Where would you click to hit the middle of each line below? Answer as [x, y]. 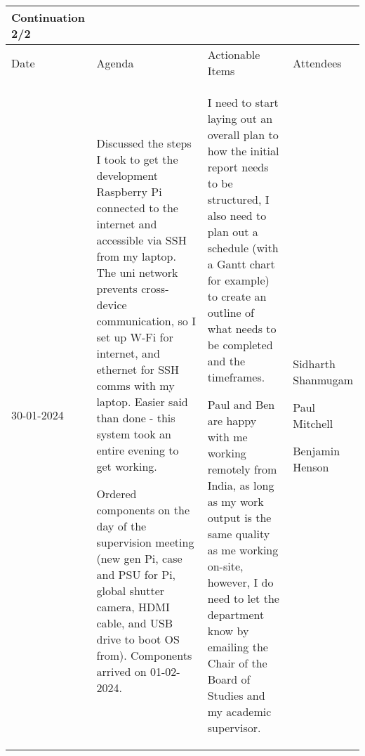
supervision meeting [145, 542]
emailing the [238, 647]
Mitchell [313, 423]
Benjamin [317, 450]
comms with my [135, 385]
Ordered [117, 493]
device [112, 304]
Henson [311, 467]
